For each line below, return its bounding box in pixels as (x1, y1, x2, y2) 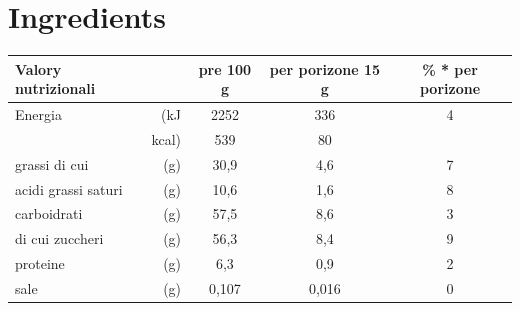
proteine (15, 253, 65, 274)
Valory (15, 58, 62, 79)
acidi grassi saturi (15, 178, 123, 199)
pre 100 (198, 58, 252, 79)
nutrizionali (15, 78, 96, 99)
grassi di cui (15, 153, 89, 174)
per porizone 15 (269, 58, 381, 79)
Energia (15, 104, 62, 125)
